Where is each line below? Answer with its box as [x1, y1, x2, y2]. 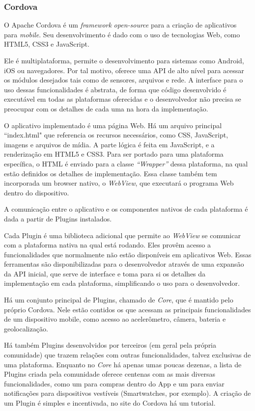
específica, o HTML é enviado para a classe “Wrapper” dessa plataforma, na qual [4, 158, 248, 168]
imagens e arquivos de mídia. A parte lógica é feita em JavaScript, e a [4, 139, 215, 149]
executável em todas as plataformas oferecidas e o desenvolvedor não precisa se [4, 94, 241, 104]
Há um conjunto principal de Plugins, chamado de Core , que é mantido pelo [4, 295, 233, 305]
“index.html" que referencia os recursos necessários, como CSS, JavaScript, [4, 130, 228, 140]
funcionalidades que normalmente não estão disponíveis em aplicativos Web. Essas [4, 249, 252, 259]
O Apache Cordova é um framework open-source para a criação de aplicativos [4, 20, 237, 30]
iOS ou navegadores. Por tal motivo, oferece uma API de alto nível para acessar [4, 65, 244, 75]
